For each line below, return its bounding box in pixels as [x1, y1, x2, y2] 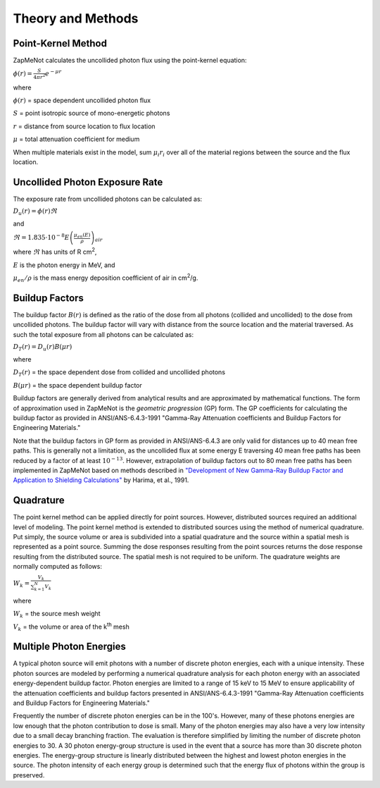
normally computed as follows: [13, 562, 102, 571]
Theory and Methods [13, 11, 139, 26]
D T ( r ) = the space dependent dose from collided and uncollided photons [13, 368, 225, 378]
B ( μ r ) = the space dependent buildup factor [13, 381, 142, 389]
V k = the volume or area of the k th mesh [13, 621, 129, 632]
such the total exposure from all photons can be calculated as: [13, 330, 194, 338]
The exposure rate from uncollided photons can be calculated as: [13, 195, 203, 203]
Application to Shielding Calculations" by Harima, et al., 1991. [13, 476, 189, 484]
